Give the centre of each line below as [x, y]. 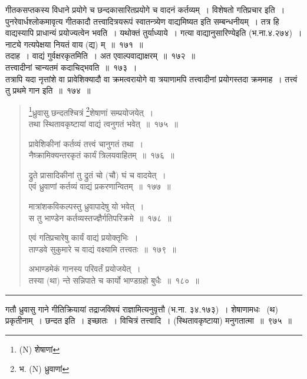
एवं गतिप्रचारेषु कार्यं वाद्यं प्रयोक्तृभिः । [83, 237]
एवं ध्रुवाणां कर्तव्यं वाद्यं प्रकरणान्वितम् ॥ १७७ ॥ [100, 186]
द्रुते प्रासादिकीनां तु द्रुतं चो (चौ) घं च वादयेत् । [97, 174]
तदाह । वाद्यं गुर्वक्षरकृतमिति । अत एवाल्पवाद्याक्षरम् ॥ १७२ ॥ [100, 56]
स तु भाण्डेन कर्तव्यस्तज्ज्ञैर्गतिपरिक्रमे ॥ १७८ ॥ [100, 217]
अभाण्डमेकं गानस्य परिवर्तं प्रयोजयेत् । [85, 269]
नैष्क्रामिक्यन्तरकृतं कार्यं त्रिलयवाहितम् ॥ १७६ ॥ [101, 155]
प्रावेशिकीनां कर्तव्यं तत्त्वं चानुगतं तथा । [86, 143]
